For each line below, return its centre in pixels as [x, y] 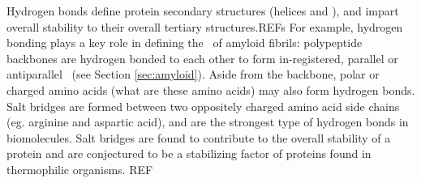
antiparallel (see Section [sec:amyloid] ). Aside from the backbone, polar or [193, 74]
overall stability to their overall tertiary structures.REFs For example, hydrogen [205, 26]
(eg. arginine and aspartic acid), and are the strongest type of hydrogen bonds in [208, 122]
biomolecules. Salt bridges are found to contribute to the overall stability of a [199, 137]
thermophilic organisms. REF [80, 169]
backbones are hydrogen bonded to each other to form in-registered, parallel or [202, 58]
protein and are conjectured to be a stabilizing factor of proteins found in [189, 153]
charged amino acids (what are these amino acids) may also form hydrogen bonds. [211, 89]
